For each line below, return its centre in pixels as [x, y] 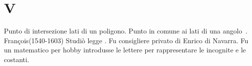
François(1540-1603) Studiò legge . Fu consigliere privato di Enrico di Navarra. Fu [126, 40]
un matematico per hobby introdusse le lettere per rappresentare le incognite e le [125, 50]
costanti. [17, 59]
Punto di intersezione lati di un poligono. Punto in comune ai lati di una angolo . [126, 31]
